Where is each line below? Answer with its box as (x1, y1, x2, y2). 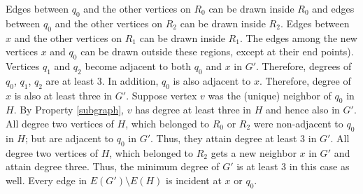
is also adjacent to (173, 73, 251, 88)
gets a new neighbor (211, 145, 297, 160)
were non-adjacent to (253, 116, 343, 130)
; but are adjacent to (24, 130, 114, 145)
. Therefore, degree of (259, 73, 351, 88)
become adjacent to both (85, 58, 192, 73)
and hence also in (265, 102, 340, 117)
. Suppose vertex (126, 88, 197, 102)
